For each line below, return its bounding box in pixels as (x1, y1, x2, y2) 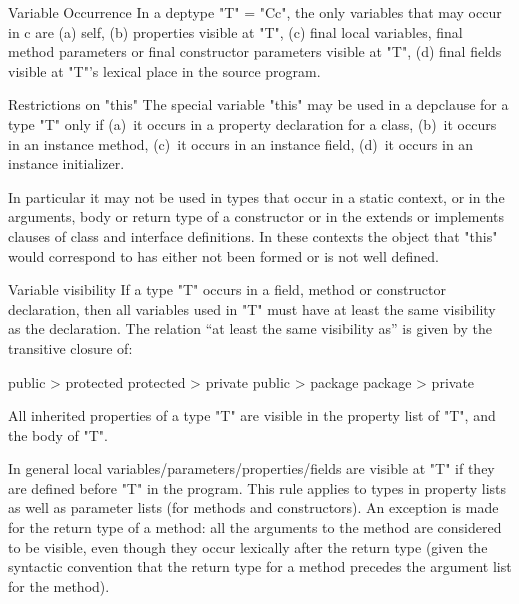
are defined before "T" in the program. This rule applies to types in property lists (8, 477, 507, 498)
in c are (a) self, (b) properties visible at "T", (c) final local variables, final (8, 21, 463, 42)
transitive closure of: (8, 337, 133, 358)
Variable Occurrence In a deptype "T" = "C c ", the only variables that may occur (8, 2, 502, 22)
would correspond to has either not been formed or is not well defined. (8, 245, 439, 266)
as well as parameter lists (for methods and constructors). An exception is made (8, 497, 499, 518)
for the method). (8, 575, 110, 596)
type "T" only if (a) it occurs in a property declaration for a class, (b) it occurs (8, 113, 497, 134)
